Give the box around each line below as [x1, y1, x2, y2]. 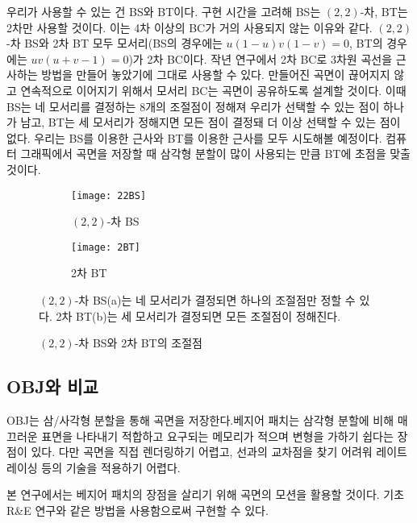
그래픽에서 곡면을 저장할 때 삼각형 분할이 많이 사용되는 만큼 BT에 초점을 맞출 [20, 145, 411, 162]
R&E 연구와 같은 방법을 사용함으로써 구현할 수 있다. [6, 501, 269, 518]
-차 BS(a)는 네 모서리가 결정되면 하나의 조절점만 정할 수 [74, 292, 356, 309]
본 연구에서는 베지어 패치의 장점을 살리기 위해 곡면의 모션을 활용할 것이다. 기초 [6, 486, 405, 503]
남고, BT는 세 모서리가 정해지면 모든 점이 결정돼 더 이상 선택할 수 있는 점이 [20, 114, 401, 131]
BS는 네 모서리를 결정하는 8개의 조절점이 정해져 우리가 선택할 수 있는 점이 [6, 98, 380, 114]
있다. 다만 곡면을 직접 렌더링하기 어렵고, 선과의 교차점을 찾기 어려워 [31, 443, 373, 460]
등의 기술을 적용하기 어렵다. [41, 459, 181, 475]
